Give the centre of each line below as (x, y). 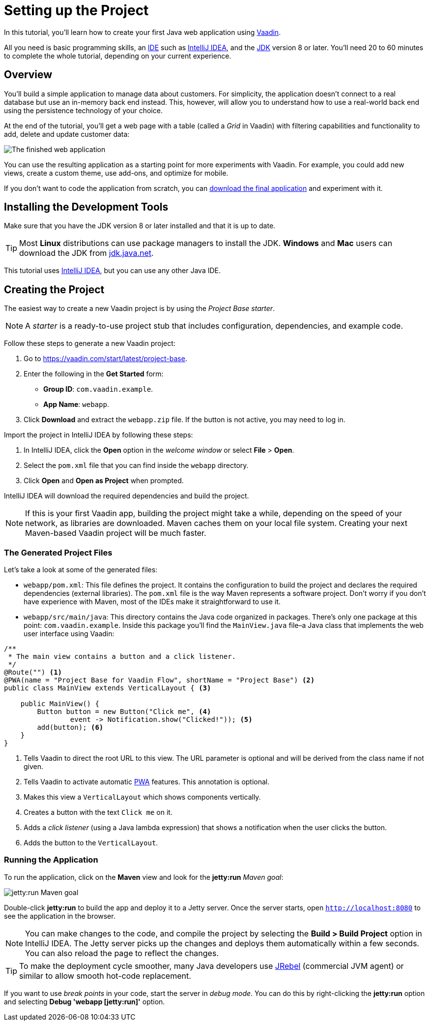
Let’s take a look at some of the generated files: (81, 570)
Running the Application (51, 860)
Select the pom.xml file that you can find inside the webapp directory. (136, 466)
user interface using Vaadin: (69, 634)
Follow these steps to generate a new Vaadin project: (90, 343)
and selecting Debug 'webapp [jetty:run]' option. (85, 1001)
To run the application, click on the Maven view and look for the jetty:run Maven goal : (144, 877)
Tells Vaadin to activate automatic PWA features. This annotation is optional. (147, 782)
